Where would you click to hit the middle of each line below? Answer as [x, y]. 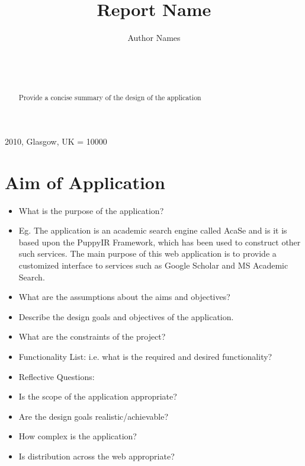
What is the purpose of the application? [91, 210]
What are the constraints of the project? [92, 336]
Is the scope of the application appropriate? [98, 396]
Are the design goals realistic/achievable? [94, 416]
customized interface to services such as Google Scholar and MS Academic [153, 265]
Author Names [154, 38]
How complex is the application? [78, 436]
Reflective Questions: [57, 376]
